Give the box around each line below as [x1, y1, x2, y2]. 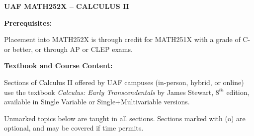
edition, [226, 87, 250, 97]
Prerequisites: [4, 17, 52, 28]
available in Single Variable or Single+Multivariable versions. [4, 96, 190, 107]
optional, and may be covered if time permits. [4, 123, 144, 133]
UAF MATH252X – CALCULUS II [4, 1, 129, 11]
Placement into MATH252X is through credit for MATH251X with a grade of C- [4, 34, 251, 45]
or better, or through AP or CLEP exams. [4, 44, 133, 54]
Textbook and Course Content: [4, 60, 113, 71]
